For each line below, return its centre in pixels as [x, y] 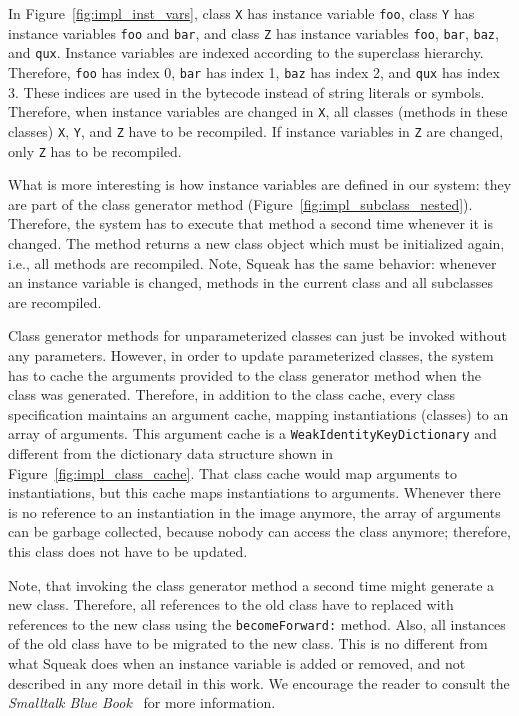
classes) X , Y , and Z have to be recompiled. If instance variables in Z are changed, [256, 130]
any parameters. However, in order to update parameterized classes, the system [251, 354]
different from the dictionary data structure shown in [171, 452]
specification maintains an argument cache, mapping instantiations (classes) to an [258, 413]
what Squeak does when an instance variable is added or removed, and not [237, 662]
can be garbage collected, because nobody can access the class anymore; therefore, [259, 531]
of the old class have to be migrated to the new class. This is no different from [248, 643]
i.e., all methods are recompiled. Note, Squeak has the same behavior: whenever [252, 262]
